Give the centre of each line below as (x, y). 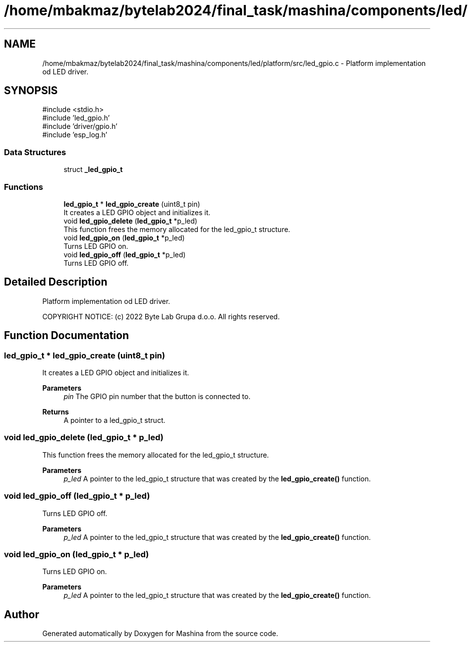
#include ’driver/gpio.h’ (80, 126)
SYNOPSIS (31, 91)
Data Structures (35, 152)
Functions (24, 187)
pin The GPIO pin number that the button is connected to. (157, 396)
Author (22, 614)
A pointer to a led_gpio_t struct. (115, 420)
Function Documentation (66, 336)
